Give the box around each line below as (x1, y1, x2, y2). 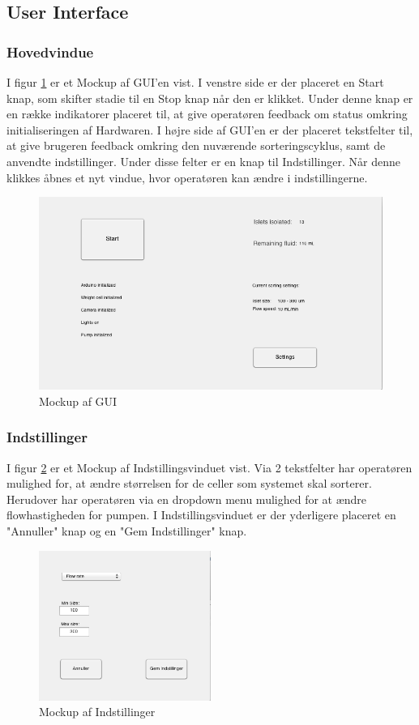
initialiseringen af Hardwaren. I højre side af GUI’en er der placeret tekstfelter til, (6, 121, 413, 138)
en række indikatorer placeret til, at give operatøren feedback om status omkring (6, 105, 408, 122)
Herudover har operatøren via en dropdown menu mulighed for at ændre (6, 490, 367, 507)
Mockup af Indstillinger (39, 703, 156, 720)
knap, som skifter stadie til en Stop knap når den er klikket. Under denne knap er (6, 89, 413, 106)
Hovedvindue (6, 41, 94, 62)
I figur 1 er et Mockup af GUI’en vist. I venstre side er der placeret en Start (6, 74, 384, 90)
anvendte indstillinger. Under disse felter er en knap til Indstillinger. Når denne (6, 152, 400, 169)
